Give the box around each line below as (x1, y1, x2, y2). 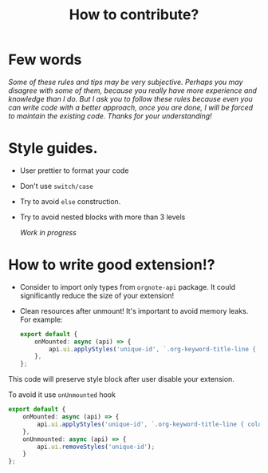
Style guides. (8, 139, 98, 158)
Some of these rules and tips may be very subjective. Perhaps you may (8, 77, 243, 86)
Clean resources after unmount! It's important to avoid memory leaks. (19, 306, 249, 315)
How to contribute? (69, 6, 199, 24)
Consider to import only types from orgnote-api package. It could (19, 282, 235, 291)
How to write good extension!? (8, 256, 215, 274)
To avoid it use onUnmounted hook (8, 390, 116, 399)
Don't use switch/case (19, 181, 93, 190)
